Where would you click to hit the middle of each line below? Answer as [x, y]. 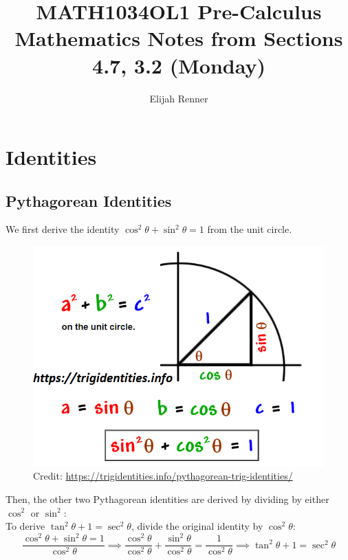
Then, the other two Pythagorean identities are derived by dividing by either [167, 499]
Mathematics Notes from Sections [179, 38]
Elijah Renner [179, 98]
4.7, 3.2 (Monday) [179, 65]
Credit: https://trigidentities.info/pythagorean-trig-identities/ [163, 476]
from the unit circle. [250, 229]
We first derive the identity [63, 229]
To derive [25, 526]
